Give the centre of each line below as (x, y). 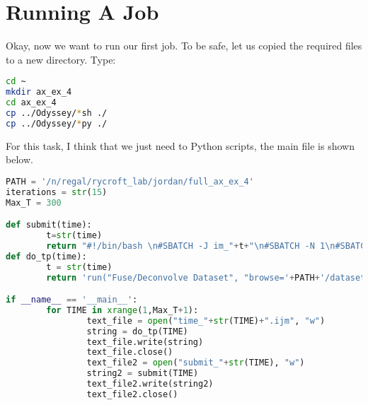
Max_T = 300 (34, 202)
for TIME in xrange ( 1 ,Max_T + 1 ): (122, 310)
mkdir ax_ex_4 (39, 92)
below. (19, 159)
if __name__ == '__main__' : (72, 300)
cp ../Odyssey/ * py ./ (57, 123)
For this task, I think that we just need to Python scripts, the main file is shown (180, 145)
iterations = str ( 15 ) (57, 192)
